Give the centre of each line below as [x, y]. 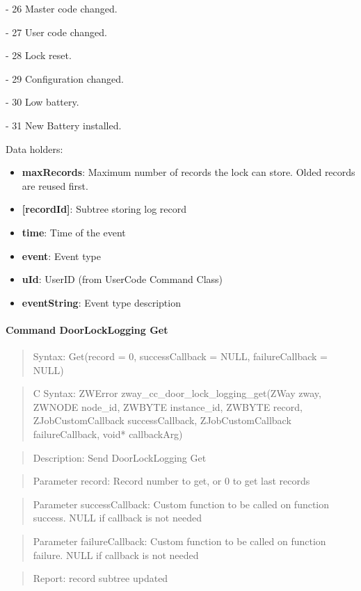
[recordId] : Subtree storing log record [104, 209]
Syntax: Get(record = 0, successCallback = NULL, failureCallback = [180, 356]
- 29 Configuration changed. [65, 78]
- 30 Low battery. [42, 102]
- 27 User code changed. [56, 32]
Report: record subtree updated [101, 578]
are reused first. [55, 185]
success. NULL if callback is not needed [117, 518]
